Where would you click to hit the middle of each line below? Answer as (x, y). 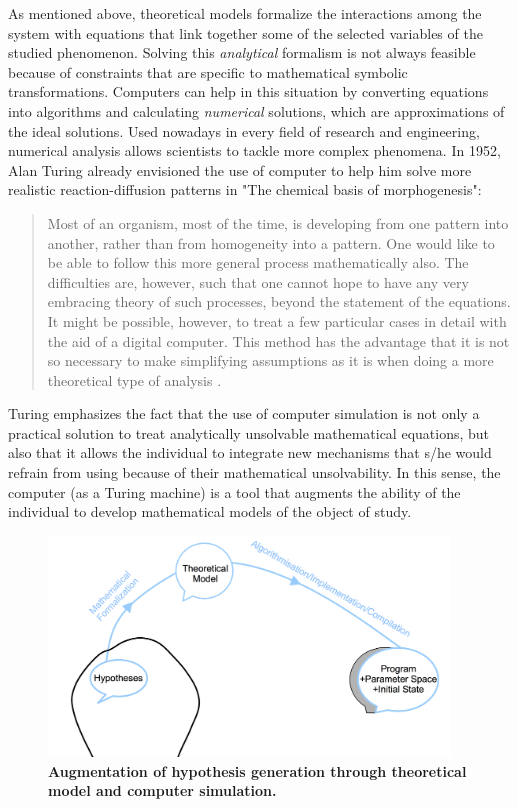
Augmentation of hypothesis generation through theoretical (257, 770)
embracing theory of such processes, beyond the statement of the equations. (279, 301)
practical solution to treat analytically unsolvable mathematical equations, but (249, 432)
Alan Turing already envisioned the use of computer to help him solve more (240, 169)
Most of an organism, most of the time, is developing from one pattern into (278, 222)
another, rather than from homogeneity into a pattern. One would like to (271, 242)
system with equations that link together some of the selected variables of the (245, 32)
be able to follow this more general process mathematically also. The (258, 262)
